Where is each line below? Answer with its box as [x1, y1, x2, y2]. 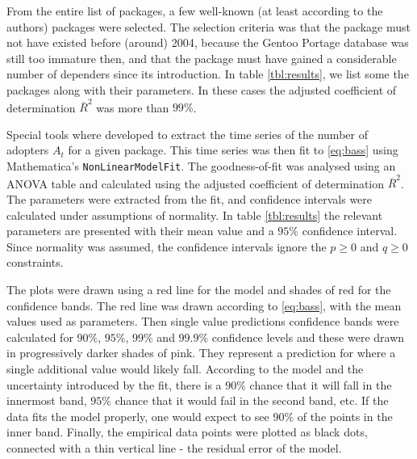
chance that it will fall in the [249, 376, 392, 393]
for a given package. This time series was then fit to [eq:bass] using [68, 141, 398, 158]
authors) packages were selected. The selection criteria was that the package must [6, 18, 411, 35]
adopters [6, 141, 49, 158]
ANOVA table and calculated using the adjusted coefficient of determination [6, 175, 385, 192]
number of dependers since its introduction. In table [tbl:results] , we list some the [6, 65, 409, 82]
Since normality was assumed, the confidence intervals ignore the [6, 238, 327, 255]
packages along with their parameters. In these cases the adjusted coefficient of [6, 81, 397, 98]
